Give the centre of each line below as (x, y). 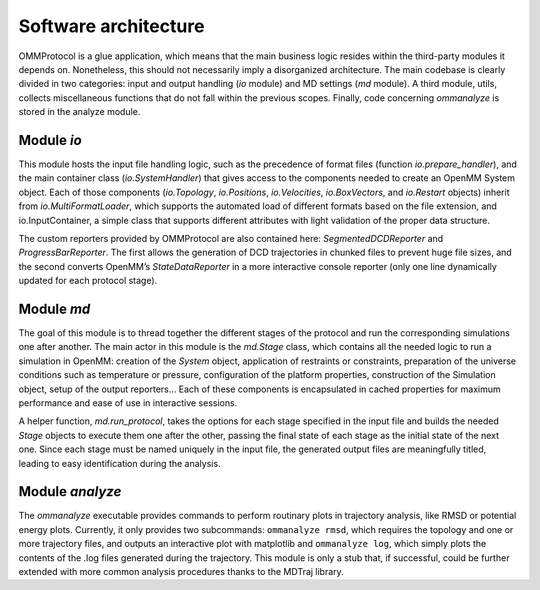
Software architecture (111, 26)
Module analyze (70, 491)
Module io (50, 140)
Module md (54, 308)
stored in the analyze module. (79, 112)
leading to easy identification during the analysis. (119, 463)
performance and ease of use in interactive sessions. (128, 403)
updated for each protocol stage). (88, 281)
